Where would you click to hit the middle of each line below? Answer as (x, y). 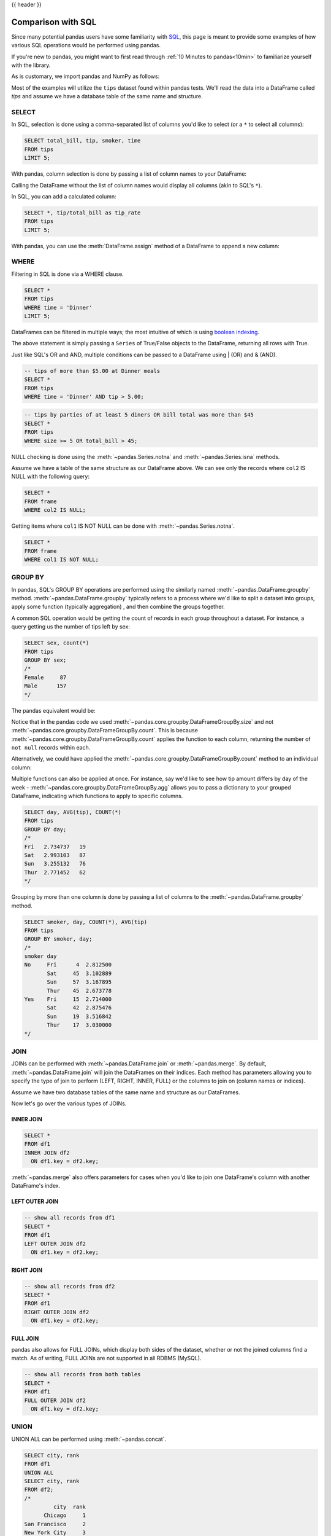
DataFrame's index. (36, 1186)
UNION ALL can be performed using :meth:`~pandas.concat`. (89, 1439)
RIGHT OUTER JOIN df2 (57, 1312)
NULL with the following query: (51, 477)
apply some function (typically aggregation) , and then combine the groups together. (118, 607)
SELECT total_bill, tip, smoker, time (82, 141)
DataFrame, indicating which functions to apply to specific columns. (97, 796)
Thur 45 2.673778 (79, 990)
